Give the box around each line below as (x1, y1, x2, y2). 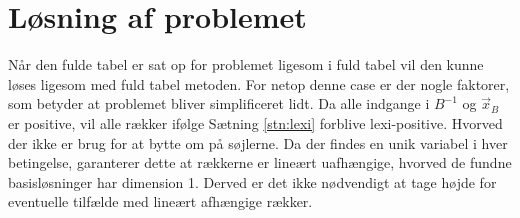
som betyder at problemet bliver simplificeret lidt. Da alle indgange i (8, 93, 430, 114)
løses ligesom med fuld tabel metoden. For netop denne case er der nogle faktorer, (8, 73, 510, 94)
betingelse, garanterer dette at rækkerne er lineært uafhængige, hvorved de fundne (8, 152, 512, 173)
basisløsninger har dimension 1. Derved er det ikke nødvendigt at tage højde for (8, 171, 497, 192)
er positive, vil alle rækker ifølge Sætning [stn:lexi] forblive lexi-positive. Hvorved (8, 112, 503, 133)
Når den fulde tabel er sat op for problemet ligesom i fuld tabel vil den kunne (8, 54, 484, 75)
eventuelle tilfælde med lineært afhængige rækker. (8, 191, 313, 212)
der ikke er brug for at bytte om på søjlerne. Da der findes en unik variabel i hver (8, 132, 508, 153)
